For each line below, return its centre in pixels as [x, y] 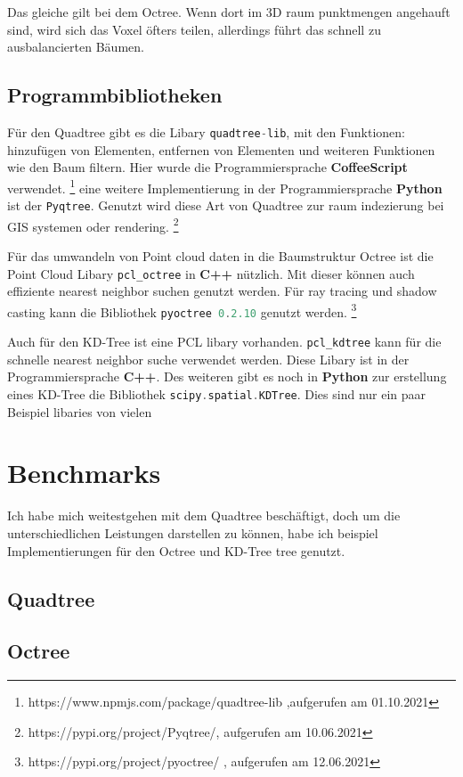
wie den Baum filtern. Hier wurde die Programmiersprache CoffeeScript [207, 167]
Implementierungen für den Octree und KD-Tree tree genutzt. [176, 550]
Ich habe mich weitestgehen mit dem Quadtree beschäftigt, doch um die [204, 515]
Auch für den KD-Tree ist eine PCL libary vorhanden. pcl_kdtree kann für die [224, 342]
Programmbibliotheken [115, 95]
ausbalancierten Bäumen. [76, 47]
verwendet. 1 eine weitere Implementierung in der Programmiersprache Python [225, 186]
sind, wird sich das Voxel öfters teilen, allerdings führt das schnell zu [194, 29]
